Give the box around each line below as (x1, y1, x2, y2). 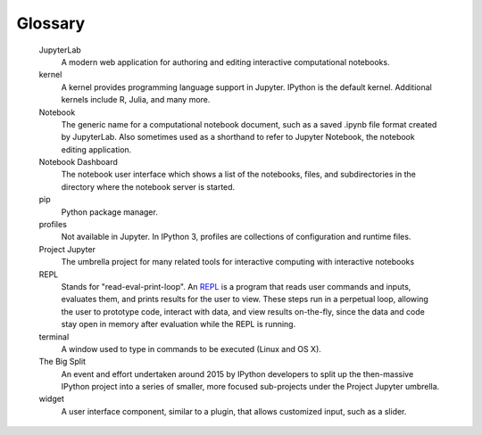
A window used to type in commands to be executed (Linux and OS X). (61, 343, 321, 354)
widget (38, 393, 64, 405)
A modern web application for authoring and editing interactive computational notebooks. (61, 56, 390, 67)
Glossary (16, 13, 86, 33)
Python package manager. (61, 206, 158, 217)
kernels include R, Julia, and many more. (61, 94, 211, 105)
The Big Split (38, 357, 87, 367)
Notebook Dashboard (38, 157, 118, 168)
